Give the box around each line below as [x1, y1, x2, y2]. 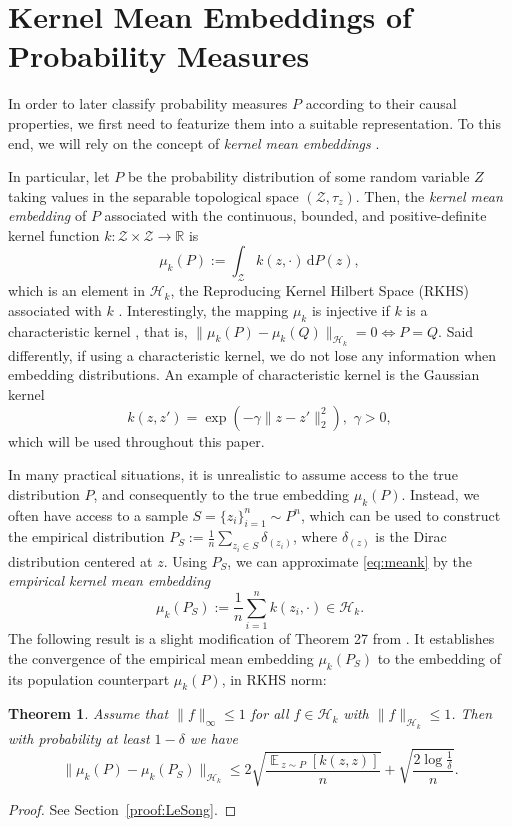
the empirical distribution [8, 526, 165, 547]
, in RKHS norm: [221, 668, 327, 689]
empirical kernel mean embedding [8, 570, 211, 591]
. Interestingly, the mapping [118, 299, 289, 320]
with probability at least [8, 727, 150, 748]
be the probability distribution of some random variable [127, 166, 470, 187]
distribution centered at [8, 550, 153, 571]
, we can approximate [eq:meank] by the [227, 550, 473, 571]
